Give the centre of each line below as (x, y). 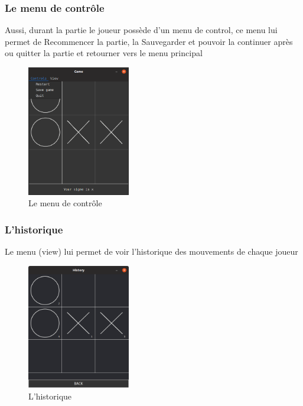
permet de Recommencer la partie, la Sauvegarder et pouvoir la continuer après (149, 41)
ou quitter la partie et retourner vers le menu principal (104, 53)
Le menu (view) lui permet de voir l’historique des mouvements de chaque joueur (151, 251)
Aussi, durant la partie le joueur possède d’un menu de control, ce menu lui (141, 30)
